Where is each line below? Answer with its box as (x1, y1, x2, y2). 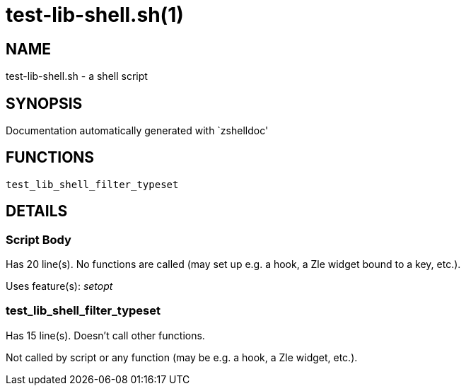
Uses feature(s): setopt (6, 280, 113, 293)
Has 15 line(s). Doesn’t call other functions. (6, 329, 205, 342)
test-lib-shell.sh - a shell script (6, 70, 148, 83)
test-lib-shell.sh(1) (6, 3, 184, 27)
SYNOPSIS (6, 94, 83, 112)
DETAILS (6, 202, 68, 221)
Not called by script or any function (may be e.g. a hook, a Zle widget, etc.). (6, 351, 358, 363)
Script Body (6, 232, 71, 247)
